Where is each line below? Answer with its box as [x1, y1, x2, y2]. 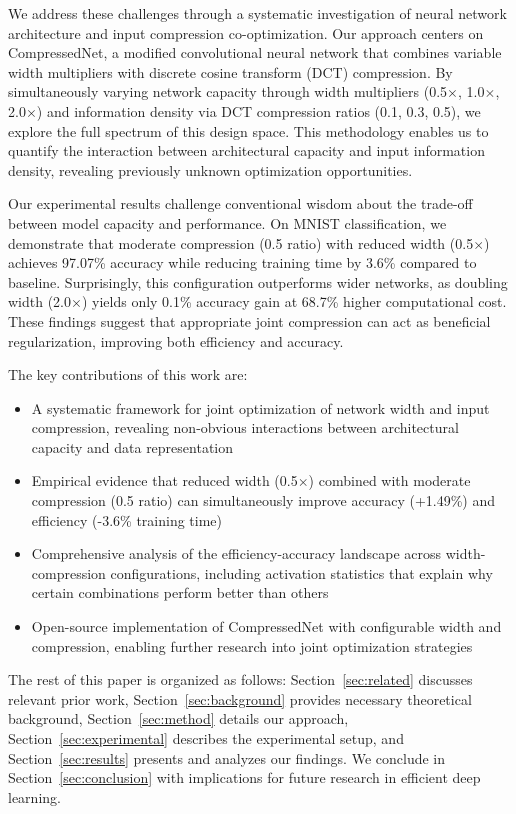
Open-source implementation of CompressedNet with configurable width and [31, 616, 502, 637]
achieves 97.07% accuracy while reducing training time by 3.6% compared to [8, 252, 477, 273]
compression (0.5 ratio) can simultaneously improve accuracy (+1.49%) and [31, 490, 496, 511]
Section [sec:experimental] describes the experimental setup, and [8, 728, 404, 748]
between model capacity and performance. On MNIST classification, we [8, 212, 447, 233]
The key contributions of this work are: [8, 364, 248, 385]
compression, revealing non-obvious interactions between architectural [31, 417, 459, 438]
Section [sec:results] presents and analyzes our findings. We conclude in [8, 747, 446, 768]
